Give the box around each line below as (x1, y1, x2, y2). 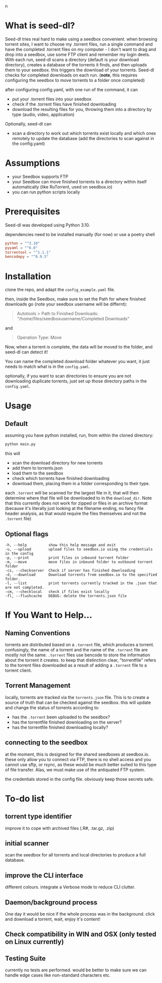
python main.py (5, 442, 36, 447)
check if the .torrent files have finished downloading (12, 101, 116, 107)
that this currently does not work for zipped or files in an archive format (5, 500, 148, 506)
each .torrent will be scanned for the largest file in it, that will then (5, 490, 139, 496)
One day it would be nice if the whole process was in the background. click (5, 911, 155, 917)
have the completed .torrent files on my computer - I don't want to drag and (5, 46, 156, 52)
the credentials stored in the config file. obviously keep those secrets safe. (5, 776, 154, 782)
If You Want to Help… (5, 610, 92, 621)
